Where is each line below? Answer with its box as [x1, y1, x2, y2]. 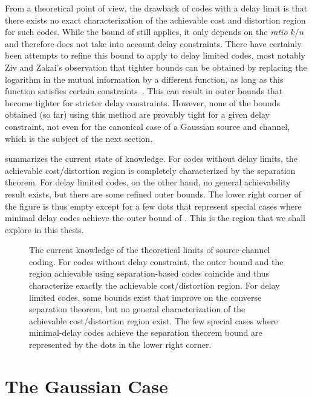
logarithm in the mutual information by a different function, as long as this [5, 72, 284, 85]
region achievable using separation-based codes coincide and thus [29, 267, 270, 280]
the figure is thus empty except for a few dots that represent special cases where [5, 199, 302, 212]
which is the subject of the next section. [5, 132, 153, 144]
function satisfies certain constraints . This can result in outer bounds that [5, 85, 283, 97]
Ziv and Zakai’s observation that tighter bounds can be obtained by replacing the [5, 60, 307, 73]
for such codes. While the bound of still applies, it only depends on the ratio [5, 25, 288, 38]
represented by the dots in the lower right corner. [29, 338, 212, 351]
